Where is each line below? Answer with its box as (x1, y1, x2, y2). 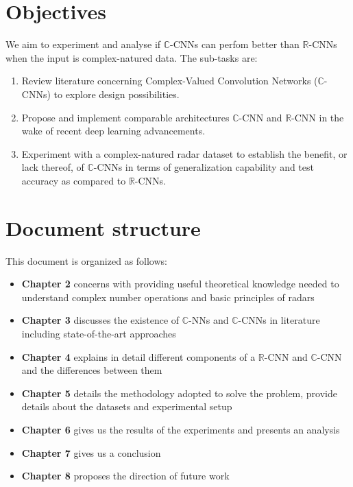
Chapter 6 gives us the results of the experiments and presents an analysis (21, 422, 340, 436)
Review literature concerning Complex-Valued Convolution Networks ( (21, 73, 318, 88)
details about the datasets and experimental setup (21, 399, 232, 414)
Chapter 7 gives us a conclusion (21, 445, 161, 460)
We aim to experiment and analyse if (5, 37, 161, 51)
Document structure (5, 213, 201, 241)
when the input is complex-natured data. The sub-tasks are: (5, 50, 258, 64)
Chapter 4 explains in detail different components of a (21, 349, 256, 364)
